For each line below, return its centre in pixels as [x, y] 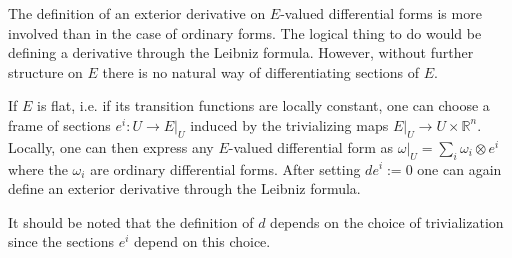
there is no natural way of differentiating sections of [261, 71]
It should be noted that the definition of [131, 221]
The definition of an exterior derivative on [137, 13]
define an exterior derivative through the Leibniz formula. [184, 188]
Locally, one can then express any [111, 146]
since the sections [61, 241]
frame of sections [59, 124]
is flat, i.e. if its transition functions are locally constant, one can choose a [263, 105]
